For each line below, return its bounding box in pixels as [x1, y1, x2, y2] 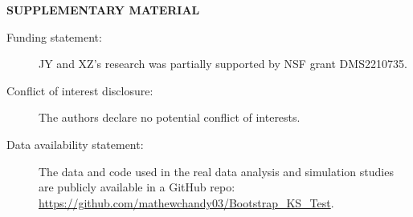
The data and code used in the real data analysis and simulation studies [39, 163, 394, 179]
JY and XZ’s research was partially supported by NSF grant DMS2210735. [39, 55, 407, 72]
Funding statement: [6, 28, 102, 45]
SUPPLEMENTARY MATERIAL [6, 2, 200, 18]
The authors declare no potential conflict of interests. [39, 109, 301, 126]
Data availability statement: [6, 135, 144, 152]
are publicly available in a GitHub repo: [39, 179, 235, 195]
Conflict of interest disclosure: [6, 82, 153, 98]
